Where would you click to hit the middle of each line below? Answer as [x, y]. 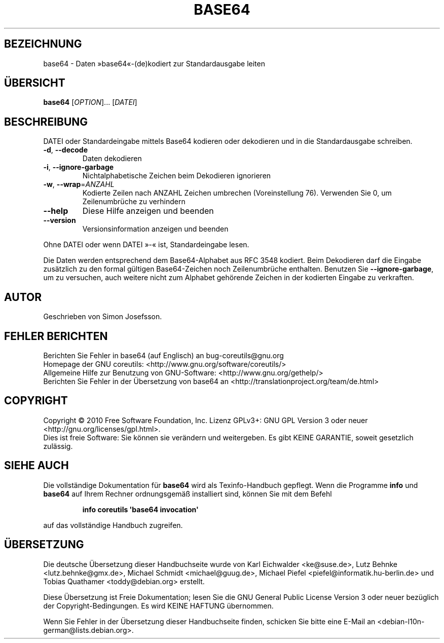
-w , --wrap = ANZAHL [79, 184]
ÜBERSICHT [35, 83]
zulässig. [58, 446]
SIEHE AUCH [36, 466]
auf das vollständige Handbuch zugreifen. [113, 525]
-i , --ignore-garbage [79, 167]
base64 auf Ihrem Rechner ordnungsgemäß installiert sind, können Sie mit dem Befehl [188, 494]
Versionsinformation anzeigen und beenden [155, 229]
